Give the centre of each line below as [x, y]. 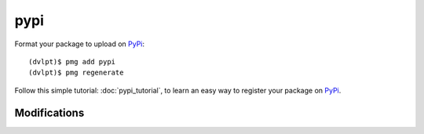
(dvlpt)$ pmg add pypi [72, 62]
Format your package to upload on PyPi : [80, 44]
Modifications [49, 112]
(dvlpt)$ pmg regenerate [76, 73]
